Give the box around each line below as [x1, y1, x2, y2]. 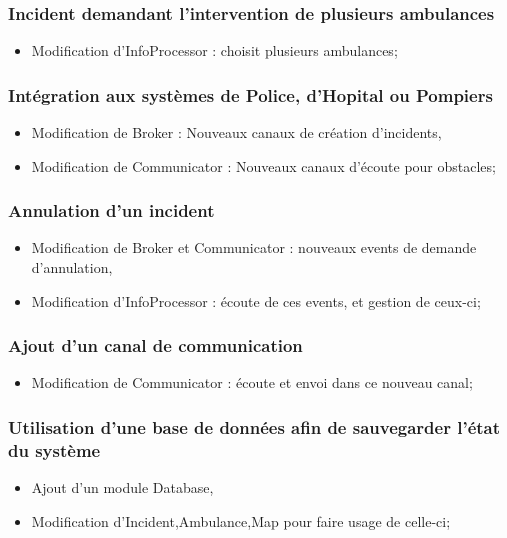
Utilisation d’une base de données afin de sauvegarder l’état [8, 414, 501, 439]
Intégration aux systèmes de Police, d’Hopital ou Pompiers [8, 82, 493, 107]
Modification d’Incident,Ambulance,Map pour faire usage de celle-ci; [31, 510, 451, 531]
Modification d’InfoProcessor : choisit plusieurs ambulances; [31, 40, 398, 61]
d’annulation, [31, 257, 113, 278]
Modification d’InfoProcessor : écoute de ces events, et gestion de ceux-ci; [31, 290, 481, 311]
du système [8, 437, 101, 462]
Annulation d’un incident [8, 198, 215, 223]
